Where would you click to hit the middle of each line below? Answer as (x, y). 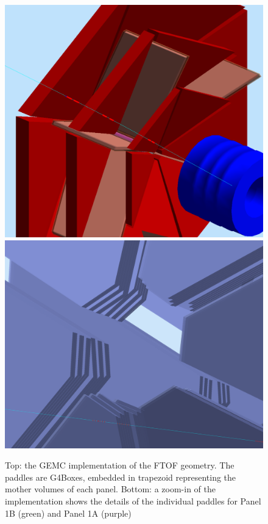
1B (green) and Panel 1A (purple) (68, 513)
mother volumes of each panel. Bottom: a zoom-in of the (110, 489)
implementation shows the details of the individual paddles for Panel (133, 501)
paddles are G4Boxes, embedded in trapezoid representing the (121, 477)
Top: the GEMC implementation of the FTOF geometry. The (120, 465)
